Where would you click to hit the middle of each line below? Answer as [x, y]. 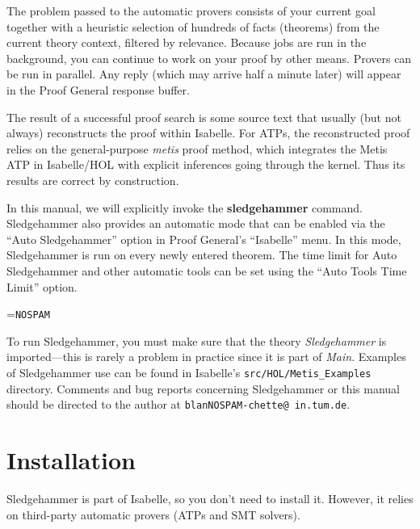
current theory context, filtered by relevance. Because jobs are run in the [187, 42]
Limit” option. [42, 286]
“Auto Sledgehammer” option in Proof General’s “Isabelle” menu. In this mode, [204, 239]
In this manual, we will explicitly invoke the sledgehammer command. [185, 207]
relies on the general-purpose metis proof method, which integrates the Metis [197, 148]
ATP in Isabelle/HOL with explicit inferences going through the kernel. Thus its [206, 164]
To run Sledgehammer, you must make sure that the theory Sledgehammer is [197, 340]
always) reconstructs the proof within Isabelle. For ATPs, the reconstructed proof [208, 133]
